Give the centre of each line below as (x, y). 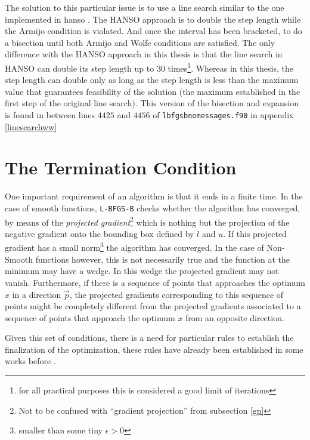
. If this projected (255, 233)
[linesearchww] (31, 126)
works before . (30, 361)
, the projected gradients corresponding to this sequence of (176, 294)
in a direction (37, 294)
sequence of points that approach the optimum (90, 317)
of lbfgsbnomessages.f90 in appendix (223, 115)
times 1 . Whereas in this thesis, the (230, 67)
